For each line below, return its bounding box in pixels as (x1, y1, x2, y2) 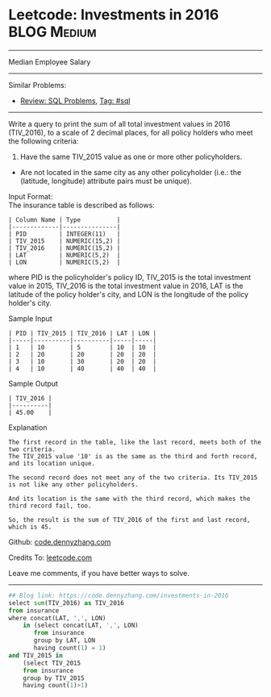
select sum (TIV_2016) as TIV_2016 (8, 599, 125, 607)
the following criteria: (8, 136, 79, 146)
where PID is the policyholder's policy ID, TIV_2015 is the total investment (8, 272, 252, 282)
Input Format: (8, 191, 53, 201)
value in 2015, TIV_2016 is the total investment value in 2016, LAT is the (8, 281, 244, 290)
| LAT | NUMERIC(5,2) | (8, 251, 121, 259)
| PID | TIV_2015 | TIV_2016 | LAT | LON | (8, 329, 157, 337)
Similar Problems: (8, 80, 67, 90)
